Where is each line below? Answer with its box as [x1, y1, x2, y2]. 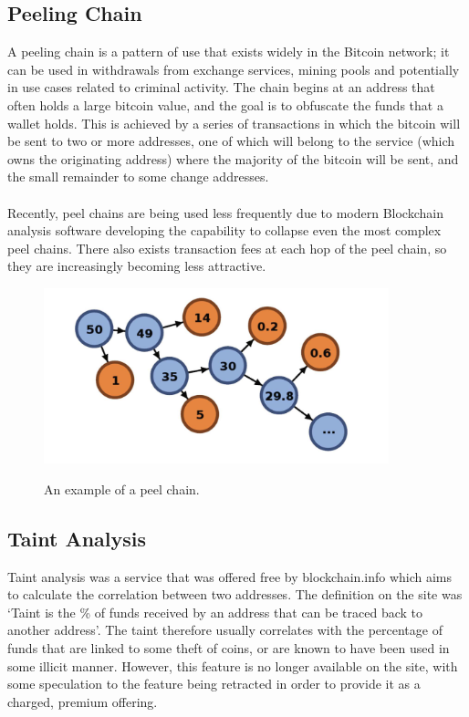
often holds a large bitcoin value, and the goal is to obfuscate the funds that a [7, 95, 443, 114]
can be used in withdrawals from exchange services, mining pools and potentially [7, 59, 460, 78]
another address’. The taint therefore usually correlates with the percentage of [7, 620, 443, 639]
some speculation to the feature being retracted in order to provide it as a [7, 674, 421, 693]
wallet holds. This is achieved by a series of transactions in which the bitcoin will [7, 113, 461, 132]
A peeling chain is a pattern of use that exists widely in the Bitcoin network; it [7, 42, 450, 61]
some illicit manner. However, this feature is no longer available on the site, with [7, 656, 458, 675]
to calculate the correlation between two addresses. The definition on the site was [7, 585, 463, 604]
